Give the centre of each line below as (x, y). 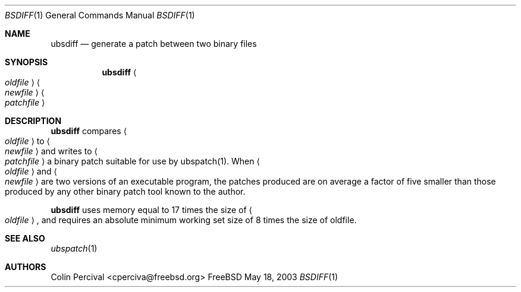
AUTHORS (26, 267)
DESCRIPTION (33, 121)
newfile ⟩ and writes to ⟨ (51, 151)
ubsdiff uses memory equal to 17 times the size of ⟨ (152, 210)
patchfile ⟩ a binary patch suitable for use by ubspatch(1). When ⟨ (132, 161)
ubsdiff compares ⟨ (89, 131)
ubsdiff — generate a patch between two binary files (154, 44)
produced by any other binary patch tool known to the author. (125, 191)
